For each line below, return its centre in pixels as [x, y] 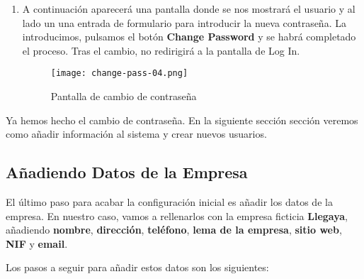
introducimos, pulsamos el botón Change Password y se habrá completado [189, 37]
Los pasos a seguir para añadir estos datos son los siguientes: [137, 267]
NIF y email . [37, 243]
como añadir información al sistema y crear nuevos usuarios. [136, 134]
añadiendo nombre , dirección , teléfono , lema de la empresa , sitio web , [174, 230]
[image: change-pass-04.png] [119, 73]
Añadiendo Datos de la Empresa [127, 172]
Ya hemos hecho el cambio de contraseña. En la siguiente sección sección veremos [182, 120]
